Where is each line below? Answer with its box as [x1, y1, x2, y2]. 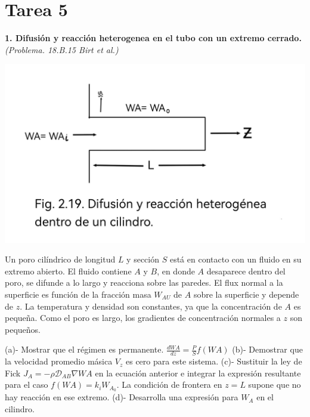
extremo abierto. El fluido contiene [5, 264, 132, 277]
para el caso [5, 378, 48, 391]
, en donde [157, 264, 195, 277]
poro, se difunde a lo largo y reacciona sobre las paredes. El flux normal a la [5, 276, 283, 289]
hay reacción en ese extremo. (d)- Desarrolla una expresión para [5, 391, 238, 403]
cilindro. [5, 402, 35, 415]
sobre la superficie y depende [193, 288, 299, 300]
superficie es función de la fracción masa [5, 288, 151, 300]
